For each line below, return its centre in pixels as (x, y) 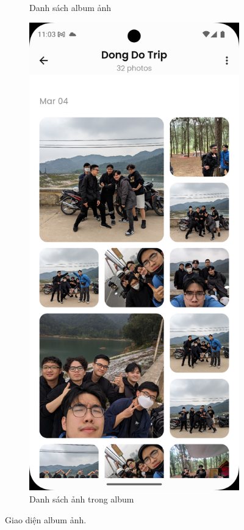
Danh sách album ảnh (70, 7)
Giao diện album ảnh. (46, 519)
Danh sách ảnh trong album (82, 499)
